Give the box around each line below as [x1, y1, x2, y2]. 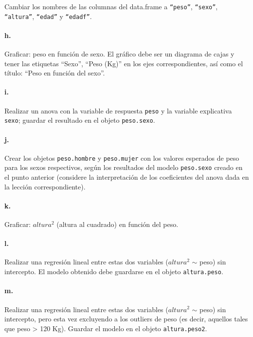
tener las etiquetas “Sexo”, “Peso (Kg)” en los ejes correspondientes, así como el [4, 58, 243, 68]
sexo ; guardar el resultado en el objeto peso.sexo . [4, 115, 155, 125]
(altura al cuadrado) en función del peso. [56, 219, 179, 229]
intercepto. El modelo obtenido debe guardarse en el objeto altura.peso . [4, 266, 223, 277]
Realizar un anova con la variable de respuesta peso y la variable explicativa [4, 105, 232, 115]
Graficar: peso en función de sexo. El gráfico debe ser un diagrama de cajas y [4, 49, 235, 59]
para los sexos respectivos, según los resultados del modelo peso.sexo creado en [4, 162, 243, 172]
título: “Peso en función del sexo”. [4, 68, 105, 78]
